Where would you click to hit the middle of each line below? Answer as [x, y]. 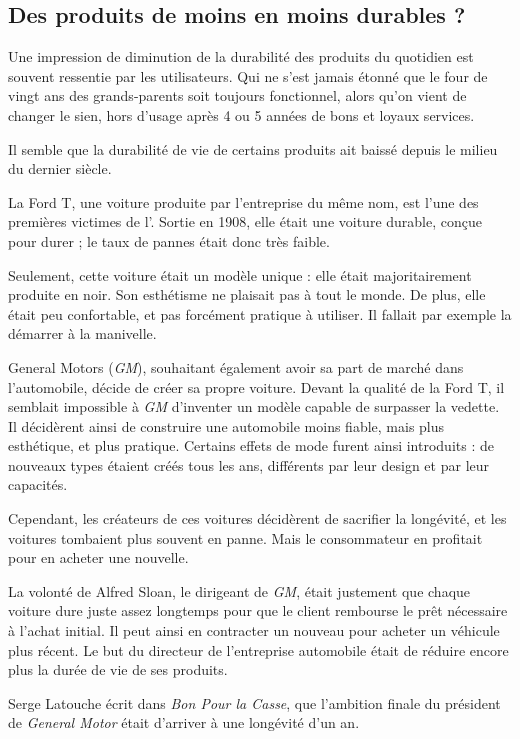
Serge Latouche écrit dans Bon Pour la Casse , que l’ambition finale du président [254, 702]
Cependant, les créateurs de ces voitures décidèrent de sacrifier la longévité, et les [257, 518]
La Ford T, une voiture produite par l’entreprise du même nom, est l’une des [243, 201]
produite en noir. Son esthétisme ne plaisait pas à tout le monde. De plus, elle [247, 294]
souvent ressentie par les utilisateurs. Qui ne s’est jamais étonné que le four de [248, 75]
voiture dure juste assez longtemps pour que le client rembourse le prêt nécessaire [258, 610]
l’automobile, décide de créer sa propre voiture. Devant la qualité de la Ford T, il [256, 386]
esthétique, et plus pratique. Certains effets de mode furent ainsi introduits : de [251, 445]
